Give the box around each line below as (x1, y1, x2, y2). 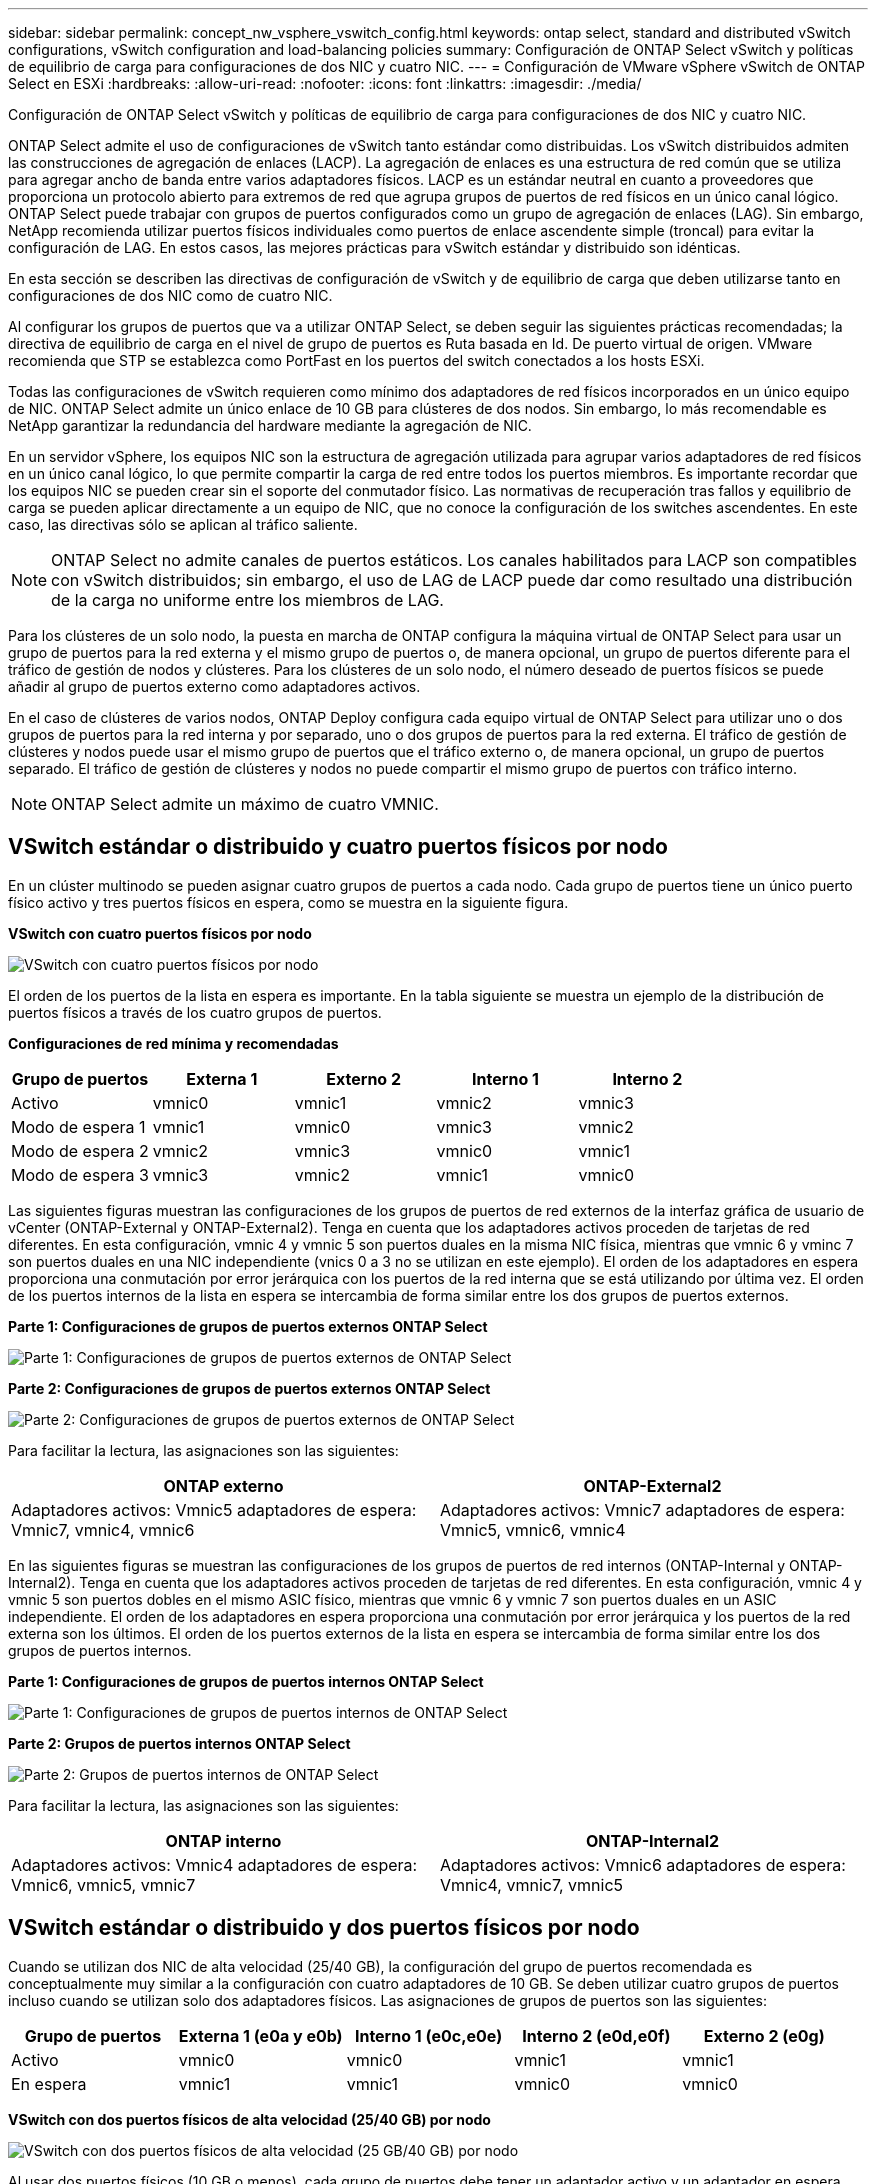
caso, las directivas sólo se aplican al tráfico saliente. (8, 516, 358, 533)
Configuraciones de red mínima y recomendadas (8, 1034, 339, 1052)
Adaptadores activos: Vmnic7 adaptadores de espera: (440, 1499, 845, 1520)
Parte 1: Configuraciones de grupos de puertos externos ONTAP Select (8, 1317, 488, 1335)
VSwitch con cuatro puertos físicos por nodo (8, 924, 312, 942)
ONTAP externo (163, 1475, 284, 1496)
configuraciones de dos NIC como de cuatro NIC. (8, 287, 333, 304)
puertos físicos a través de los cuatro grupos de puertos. (8, 1003, 382, 1021)
